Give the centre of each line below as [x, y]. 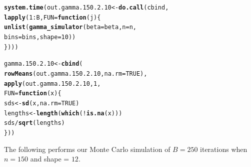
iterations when [224, 149]
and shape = [50, 159]
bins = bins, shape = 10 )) [40, 37]
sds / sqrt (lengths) [34, 123]
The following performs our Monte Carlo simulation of [87, 149]
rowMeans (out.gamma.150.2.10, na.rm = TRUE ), [76, 73]
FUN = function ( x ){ [33, 94]
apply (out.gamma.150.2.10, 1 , [52, 83]
